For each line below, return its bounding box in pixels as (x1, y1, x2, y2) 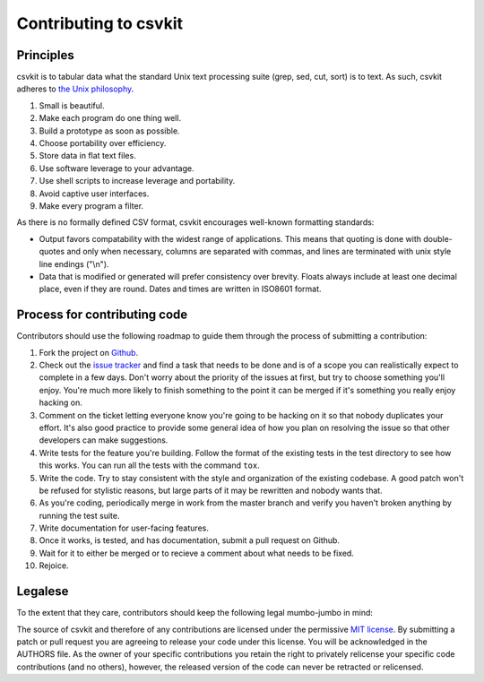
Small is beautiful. (39, 99, 105, 111)
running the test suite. (39, 510, 120, 521)
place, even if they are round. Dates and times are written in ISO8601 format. (39, 283, 322, 295)
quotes (39, 246, 65, 257)
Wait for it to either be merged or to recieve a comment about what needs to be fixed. (39, 548, 354, 558)
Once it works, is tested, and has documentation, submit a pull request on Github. (39, 535, 341, 546)
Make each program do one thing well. (39, 113, 182, 124)
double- (422, 233, 453, 244)
